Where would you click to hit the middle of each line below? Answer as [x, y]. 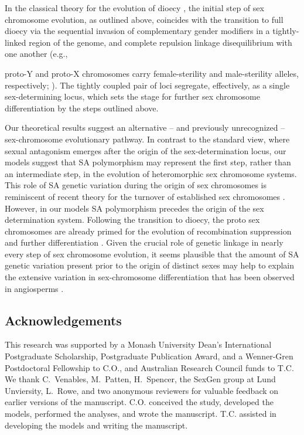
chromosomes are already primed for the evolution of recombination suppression [148, 231]
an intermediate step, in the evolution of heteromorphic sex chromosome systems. [151, 173]
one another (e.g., [36, 54]
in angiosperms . [34, 288]
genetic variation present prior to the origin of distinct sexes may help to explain [150, 265]
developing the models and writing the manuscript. [96, 425]
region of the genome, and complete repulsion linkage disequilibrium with [160, 42]
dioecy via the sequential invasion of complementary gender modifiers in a [137, 31]
